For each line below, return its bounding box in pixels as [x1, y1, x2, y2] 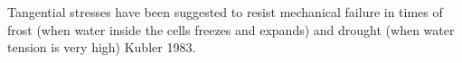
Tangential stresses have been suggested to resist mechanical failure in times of [7, 3, 443, 21]
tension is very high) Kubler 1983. [7, 38, 196, 57]
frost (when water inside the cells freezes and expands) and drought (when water [7, 20, 455, 39]
